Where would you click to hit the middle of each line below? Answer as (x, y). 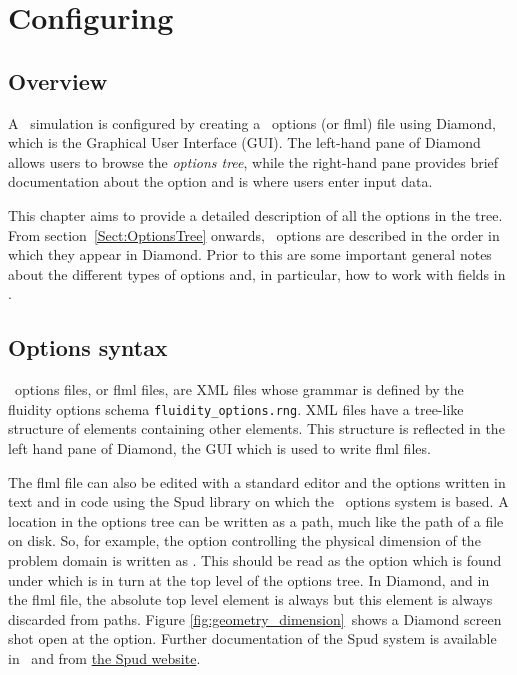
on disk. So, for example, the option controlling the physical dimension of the (244, 540)
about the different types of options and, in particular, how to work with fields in (257, 273)
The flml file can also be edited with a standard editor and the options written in (257, 481)
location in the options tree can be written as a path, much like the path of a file (256, 520)
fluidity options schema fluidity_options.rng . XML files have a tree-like (236, 408)
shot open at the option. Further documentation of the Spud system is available (252, 638)
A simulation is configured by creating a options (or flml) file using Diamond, (252, 122)
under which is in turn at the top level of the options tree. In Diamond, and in (249, 579)
